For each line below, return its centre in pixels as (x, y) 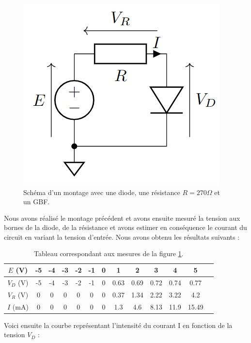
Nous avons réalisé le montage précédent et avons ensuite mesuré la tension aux (122, 218)
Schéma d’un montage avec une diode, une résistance (102, 192)
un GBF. (37, 202)
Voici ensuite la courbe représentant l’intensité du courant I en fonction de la (118, 325)
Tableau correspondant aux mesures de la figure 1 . (109, 253)
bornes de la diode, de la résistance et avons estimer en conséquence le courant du (125, 227)
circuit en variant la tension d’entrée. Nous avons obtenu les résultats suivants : (122, 237)
